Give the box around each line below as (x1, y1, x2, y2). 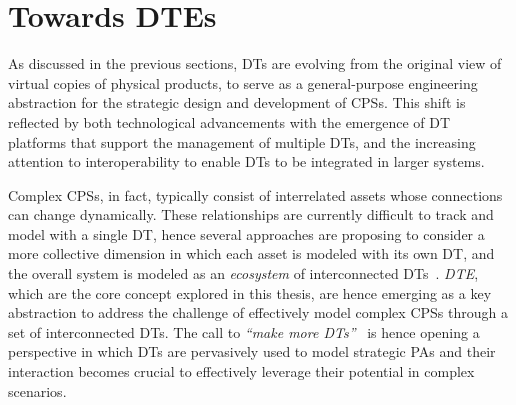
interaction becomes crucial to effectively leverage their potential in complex (8, 361, 475, 382)
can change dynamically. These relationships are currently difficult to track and (8, 204, 494, 225)
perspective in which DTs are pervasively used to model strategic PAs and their (8, 341, 496, 362)
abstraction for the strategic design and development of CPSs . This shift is (8, 92, 466, 113)
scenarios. (8, 380, 67, 401)
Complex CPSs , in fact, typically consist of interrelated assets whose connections (8, 184, 503, 205)
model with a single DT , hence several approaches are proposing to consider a (8, 223, 485, 244)
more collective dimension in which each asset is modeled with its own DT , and (8, 243, 495, 264)
